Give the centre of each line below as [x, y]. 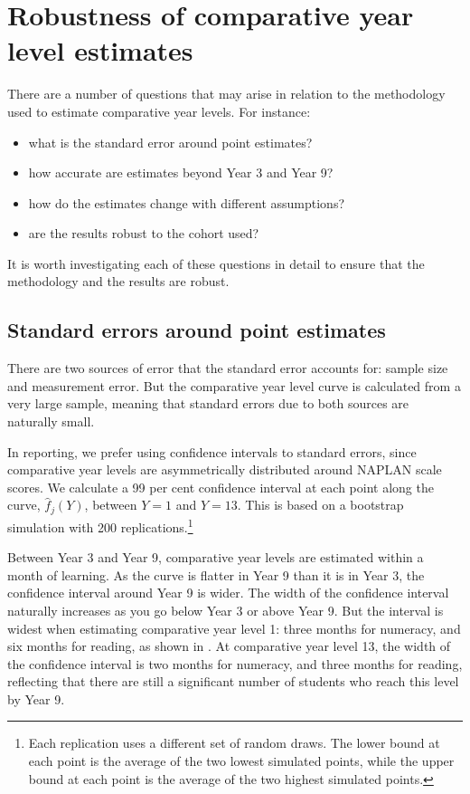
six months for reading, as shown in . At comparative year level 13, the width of [229, 646]
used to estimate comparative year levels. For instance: [159, 111]
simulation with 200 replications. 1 [100, 525]
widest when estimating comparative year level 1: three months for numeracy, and [234, 628]
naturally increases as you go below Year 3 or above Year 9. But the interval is [226, 610]
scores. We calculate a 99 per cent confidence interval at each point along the [221, 487]
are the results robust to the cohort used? [144, 233]
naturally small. [51, 421]
